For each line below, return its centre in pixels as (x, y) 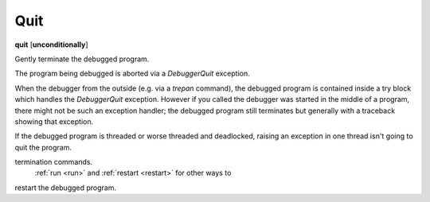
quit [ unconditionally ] (51, 45)
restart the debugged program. (66, 188)
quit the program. (43, 147)
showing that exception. (54, 121)
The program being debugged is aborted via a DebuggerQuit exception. (132, 74)
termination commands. (54, 162)
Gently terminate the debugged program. (82, 59)
